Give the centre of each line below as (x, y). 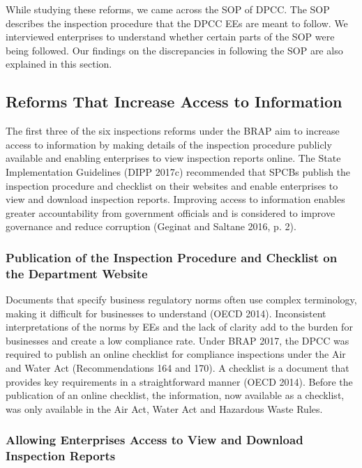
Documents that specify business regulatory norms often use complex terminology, (181, 300)
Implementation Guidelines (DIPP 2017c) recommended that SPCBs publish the (178, 171)
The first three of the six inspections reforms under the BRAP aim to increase (173, 131)
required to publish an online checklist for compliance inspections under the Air (176, 354)
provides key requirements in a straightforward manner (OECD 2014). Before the (179, 381)
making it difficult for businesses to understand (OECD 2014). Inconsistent (166, 313)
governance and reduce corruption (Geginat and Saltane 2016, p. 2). (151, 226)
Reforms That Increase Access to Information (174, 101)
